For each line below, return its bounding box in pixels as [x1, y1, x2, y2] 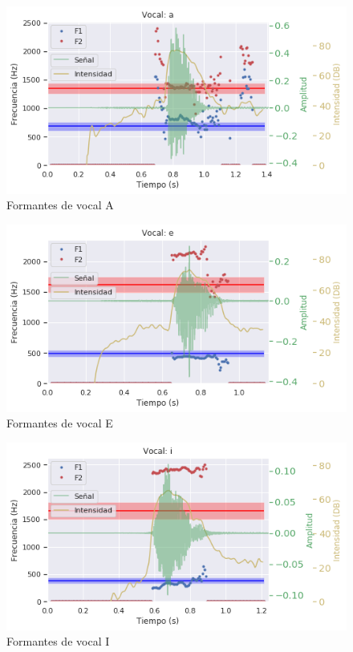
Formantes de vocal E [6, 415, 113, 431]
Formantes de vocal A [6, 196, 114, 213]
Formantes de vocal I [6, 633, 110, 650]
